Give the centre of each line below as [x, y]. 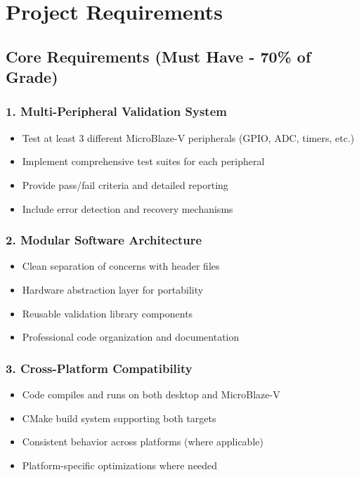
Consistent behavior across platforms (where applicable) [143, 442]
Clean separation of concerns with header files [121, 266]
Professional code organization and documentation [131, 337]
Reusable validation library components [107, 313]
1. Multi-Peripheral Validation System [116, 111]
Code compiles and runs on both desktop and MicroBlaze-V [151, 394]
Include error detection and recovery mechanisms [128, 208]
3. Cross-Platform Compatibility [99, 368]
